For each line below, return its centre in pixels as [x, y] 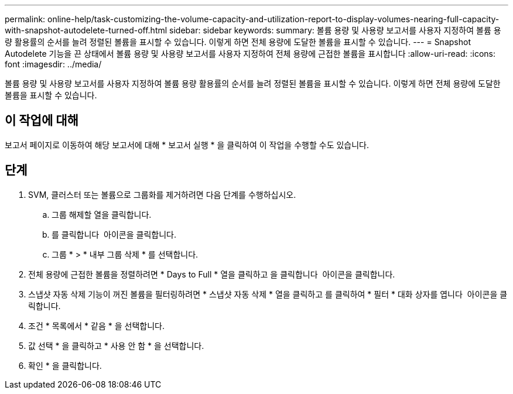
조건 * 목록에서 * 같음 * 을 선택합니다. [96, 326]
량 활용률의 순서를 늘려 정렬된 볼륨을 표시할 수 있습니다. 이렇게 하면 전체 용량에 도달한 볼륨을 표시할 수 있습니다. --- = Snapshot [238, 42]
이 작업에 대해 [42, 121]
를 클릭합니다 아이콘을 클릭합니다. [114, 234]
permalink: [25, 19]
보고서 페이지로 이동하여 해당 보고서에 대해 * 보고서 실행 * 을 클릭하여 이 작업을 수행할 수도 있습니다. [187, 145]
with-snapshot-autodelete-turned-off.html [86, 30]
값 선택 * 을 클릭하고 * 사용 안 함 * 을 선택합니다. [116, 345]
